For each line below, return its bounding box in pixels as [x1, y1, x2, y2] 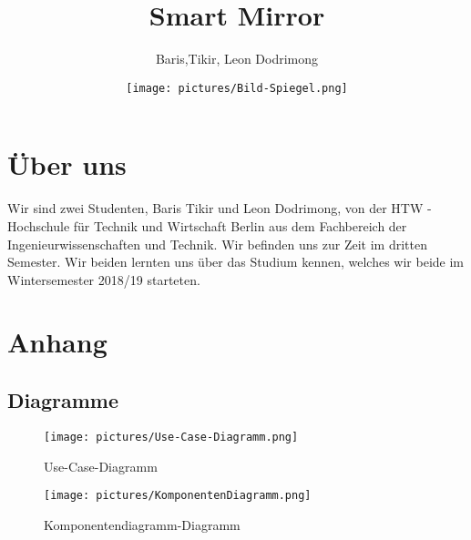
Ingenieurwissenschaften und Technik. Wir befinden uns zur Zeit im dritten [7, 234, 427, 253]
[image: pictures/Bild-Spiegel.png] [126, 81, 348, 95]
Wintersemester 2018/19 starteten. [7, 270, 200, 289]
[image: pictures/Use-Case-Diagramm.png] [44, 430, 299, 443]
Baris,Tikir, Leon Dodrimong [155, 49, 319, 68]
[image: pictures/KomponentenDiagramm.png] [44, 489, 312, 503]
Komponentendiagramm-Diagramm [44, 515, 241, 534]
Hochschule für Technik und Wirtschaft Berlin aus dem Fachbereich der [7, 216, 407, 235]
